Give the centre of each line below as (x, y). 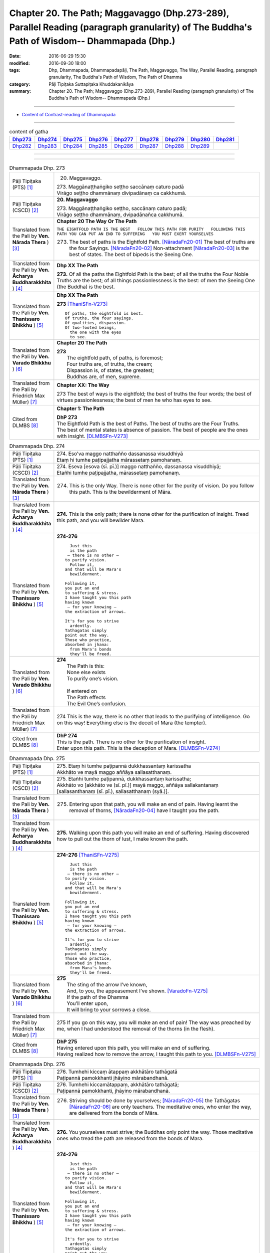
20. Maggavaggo (77, 199)
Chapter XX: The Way (83, 385)
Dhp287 (149, 146)
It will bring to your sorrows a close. (109, 1009)
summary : (20, 91)
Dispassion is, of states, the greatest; (110, 370)
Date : (15, 56)
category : (20, 84)
